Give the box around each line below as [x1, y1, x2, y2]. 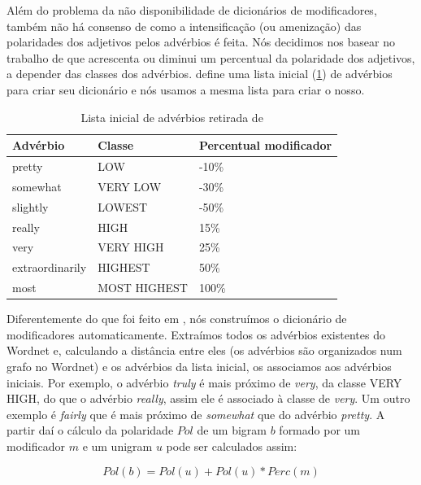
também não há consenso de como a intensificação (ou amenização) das [7, 17, 362, 34]
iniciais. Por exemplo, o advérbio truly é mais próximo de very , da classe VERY [7, 374, 402, 391]
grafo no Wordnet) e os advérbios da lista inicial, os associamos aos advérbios [7, 357, 392, 374]
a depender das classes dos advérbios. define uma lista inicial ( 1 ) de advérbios [7, 65, 393, 82]
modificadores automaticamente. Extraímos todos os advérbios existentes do [7, 326, 385, 343]
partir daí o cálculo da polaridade [7, 422, 174, 439]
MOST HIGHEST [98, 279, 188, 296]
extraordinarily [12, 259, 87, 276]
